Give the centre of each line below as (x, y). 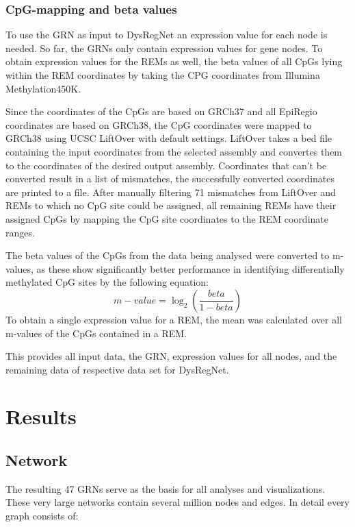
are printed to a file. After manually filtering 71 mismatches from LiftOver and (171, 192)
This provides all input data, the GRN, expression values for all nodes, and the (171, 356)
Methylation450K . (43, 88)
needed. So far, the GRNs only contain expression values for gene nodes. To (164, 48)
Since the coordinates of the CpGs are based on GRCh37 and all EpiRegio (161, 111)
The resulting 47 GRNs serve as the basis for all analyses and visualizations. (166, 488)
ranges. (20, 232)
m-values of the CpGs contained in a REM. (96, 333)
